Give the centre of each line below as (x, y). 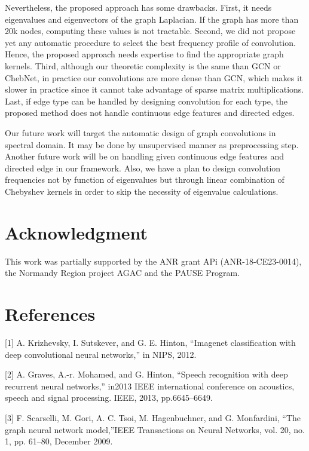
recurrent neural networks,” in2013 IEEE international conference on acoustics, (150, 386)
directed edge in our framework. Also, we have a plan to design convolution (143, 168)
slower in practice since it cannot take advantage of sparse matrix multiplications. (154, 89)
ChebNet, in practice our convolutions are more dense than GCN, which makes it (154, 77)
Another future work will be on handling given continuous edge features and (145, 156)
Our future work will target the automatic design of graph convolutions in (140, 132)
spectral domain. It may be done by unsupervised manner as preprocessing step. (152, 144)
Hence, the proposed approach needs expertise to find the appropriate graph (144, 54)
